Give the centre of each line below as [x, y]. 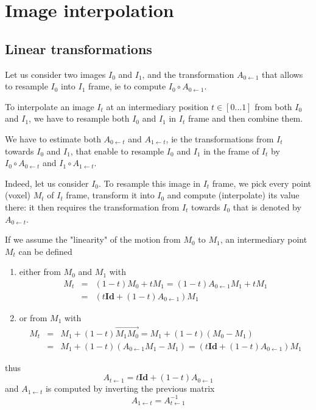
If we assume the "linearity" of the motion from [93, 239]
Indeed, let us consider [47, 183]
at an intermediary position [157, 106]
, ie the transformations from [220, 138]
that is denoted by [267, 207]
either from [40, 272]
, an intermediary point [264, 239]
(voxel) [18, 195]
